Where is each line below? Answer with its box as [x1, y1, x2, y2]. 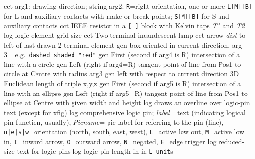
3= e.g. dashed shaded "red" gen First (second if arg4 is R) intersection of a [4, 49, 240, 60]
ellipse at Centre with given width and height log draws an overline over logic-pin [4, 97, 250, 108]
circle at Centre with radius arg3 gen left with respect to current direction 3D [4, 68, 239, 79]
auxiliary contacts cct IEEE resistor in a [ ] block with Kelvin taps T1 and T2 [4, 20, 245, 31]
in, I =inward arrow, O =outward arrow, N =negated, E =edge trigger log [4, 136, 217, 146]
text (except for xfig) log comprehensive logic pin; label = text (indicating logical [4, 107, 246, 117]
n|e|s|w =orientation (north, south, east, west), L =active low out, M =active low [4, 126, 245, 136]
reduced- [219, 136, 245, 146]
